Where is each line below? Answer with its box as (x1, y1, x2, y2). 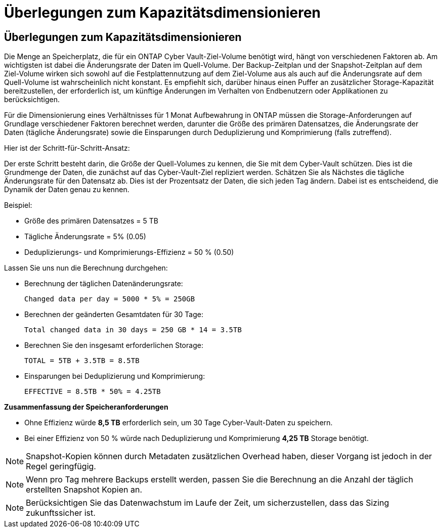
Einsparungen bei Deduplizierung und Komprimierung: (24, 372, 205, 381)
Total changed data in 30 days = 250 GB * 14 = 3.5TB (24, 326, 242, 334)
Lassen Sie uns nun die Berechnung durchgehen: (4, 263, 168, 273)
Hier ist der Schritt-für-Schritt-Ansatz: (4, 144, 130, 153)
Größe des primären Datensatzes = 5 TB (24, 216, 158, 226)
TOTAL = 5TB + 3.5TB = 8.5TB (24, 357, 140, 365)
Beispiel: (4, 201, 32, 210)
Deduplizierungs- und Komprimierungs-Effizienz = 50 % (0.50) (24, 248, 234, 257)
